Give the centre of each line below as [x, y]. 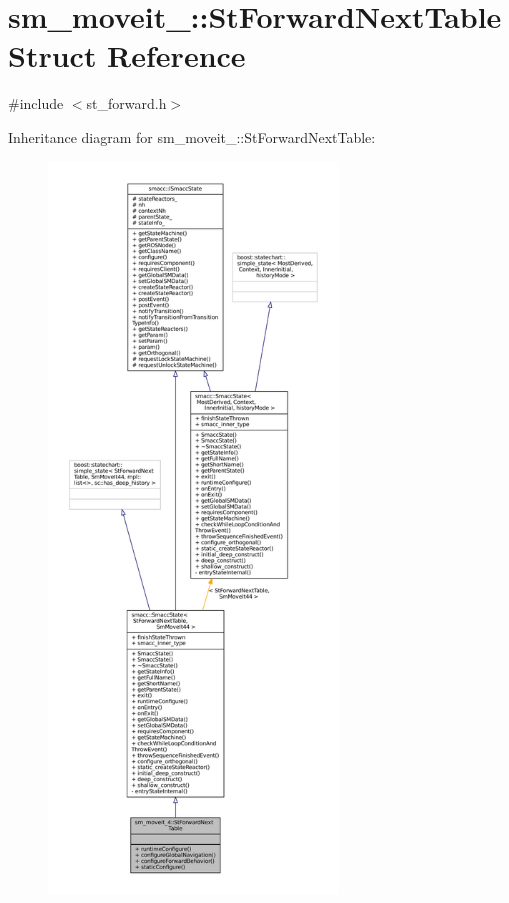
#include [36, 103]
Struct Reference [127, 55]
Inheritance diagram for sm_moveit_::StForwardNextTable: [192, 136]
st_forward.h [126, 103]
